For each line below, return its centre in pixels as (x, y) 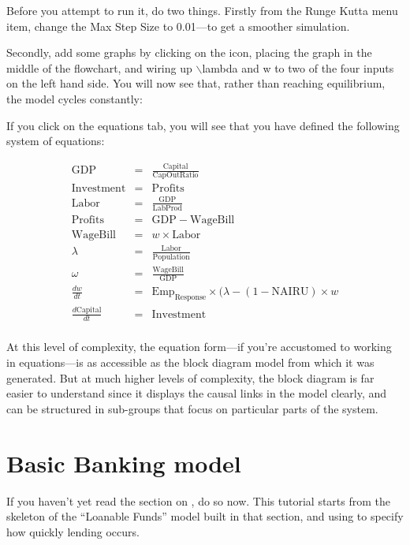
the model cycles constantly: (75, 98)
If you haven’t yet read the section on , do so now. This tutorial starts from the (199, 500)
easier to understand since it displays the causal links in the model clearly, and (197, 393)
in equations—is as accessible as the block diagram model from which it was (190, 362)
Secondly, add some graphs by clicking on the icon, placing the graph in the (189, 52)
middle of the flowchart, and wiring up (99, 67)
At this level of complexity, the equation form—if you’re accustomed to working (199, 347)
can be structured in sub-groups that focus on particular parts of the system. (192, 408)
